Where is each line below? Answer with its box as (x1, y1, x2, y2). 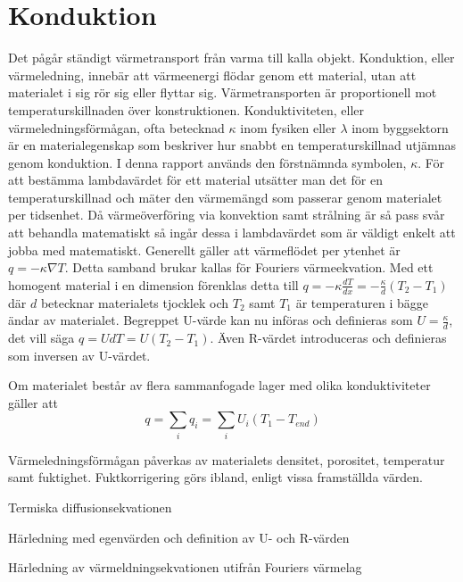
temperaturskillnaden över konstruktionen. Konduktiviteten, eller (8, 100, 365, 119)
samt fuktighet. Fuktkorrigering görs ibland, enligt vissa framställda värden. (8, 468, 423, 486)
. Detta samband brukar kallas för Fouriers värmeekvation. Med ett (64, 258, 434, 277)
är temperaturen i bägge (295, 293, 428, 312)
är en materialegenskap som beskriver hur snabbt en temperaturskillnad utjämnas (8, 136, 457, 154)
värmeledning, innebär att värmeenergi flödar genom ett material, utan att (8, 65, 417, 84)
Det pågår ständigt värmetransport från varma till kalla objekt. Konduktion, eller (8, 48, 455, 67)
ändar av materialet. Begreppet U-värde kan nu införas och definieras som (8, 311, 413, 329)
